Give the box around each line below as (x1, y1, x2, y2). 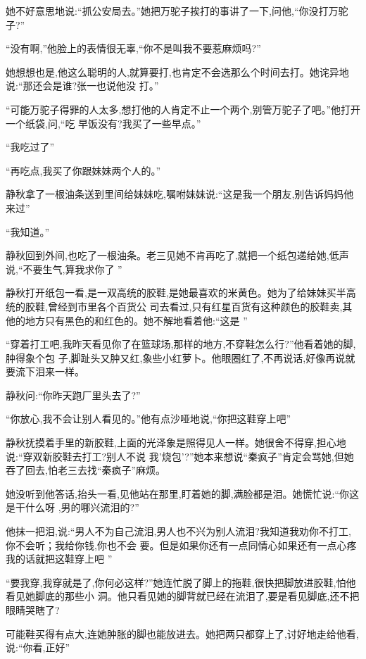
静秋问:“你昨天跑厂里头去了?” (6, 387, 141, 402)
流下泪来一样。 (15, 364, 84, 379)
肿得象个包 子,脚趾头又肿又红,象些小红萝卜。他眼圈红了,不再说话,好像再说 (6, 350, 346, 365)
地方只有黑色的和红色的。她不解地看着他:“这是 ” (25, 313, 248, 327)
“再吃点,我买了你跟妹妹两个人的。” (6, 163, 161, 177)
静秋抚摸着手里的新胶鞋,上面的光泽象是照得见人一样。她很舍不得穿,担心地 (6, 435, 346, 450)
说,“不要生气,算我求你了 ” (6, 261, 122, 276)
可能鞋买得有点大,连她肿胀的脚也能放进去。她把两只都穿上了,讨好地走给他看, (6, 626, 359, 641)
